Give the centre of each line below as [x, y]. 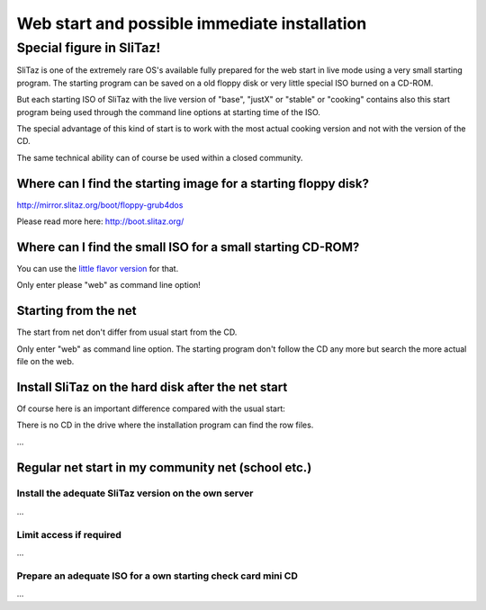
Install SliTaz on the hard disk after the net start [152, 387]
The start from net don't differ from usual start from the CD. [127, 332]
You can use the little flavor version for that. [98, 268]
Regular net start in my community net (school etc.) [164, 467]
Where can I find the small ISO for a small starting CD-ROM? [188, 247]
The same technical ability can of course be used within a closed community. [160, 157]
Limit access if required [69, 534]
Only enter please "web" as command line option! [109, 285]
